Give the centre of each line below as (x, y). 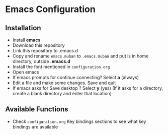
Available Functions (37, 109)
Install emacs (26, 40)
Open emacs (26, 72)
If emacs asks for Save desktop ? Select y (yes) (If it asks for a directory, (88, 88)
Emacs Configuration (50, 9)
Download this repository (38, 45)
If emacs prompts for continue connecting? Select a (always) (76, 77)
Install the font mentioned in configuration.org (61, 67)
